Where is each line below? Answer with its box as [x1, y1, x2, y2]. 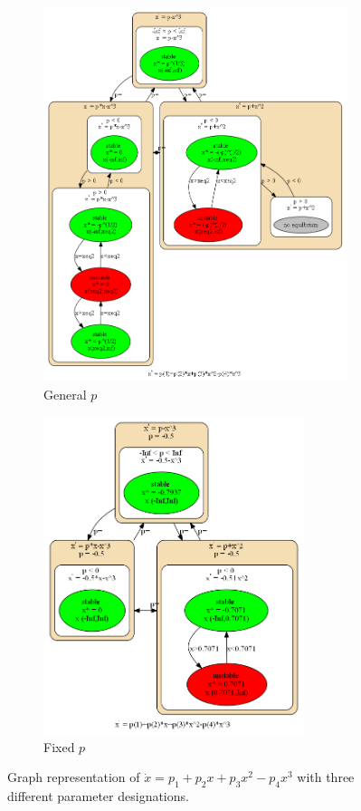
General [43, 384, 87, 403]
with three [297, 768, 355, 787]
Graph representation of [7, 768, 140, 787]
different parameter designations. [7, 787, 189, 806]
